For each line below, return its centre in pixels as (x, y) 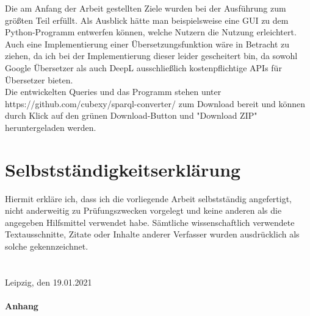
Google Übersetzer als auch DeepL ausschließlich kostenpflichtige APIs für (143, 67)
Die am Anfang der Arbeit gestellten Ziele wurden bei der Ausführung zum (146, 8)
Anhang (22, 306)
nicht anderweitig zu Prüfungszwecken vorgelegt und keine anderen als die (143, 210)
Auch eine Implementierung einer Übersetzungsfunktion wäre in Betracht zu (147, 44)
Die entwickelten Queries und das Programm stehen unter (113, 92)
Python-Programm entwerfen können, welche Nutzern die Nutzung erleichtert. (151, 32)
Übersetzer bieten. (39, 79)
